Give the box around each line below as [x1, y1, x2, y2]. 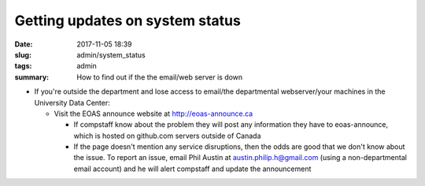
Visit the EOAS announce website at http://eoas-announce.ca [54, 109, 253, 118]
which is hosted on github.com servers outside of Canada [73, 131, 261, 140]
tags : [14, 61, 32, 71]
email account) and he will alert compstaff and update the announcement [73, 164, 312, 173]
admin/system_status [76, 50, 146, 59]
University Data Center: [34, 98, 110, 107]
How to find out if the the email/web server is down [76, 72, 243, 82]
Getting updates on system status [14, 12, 242, 29]
